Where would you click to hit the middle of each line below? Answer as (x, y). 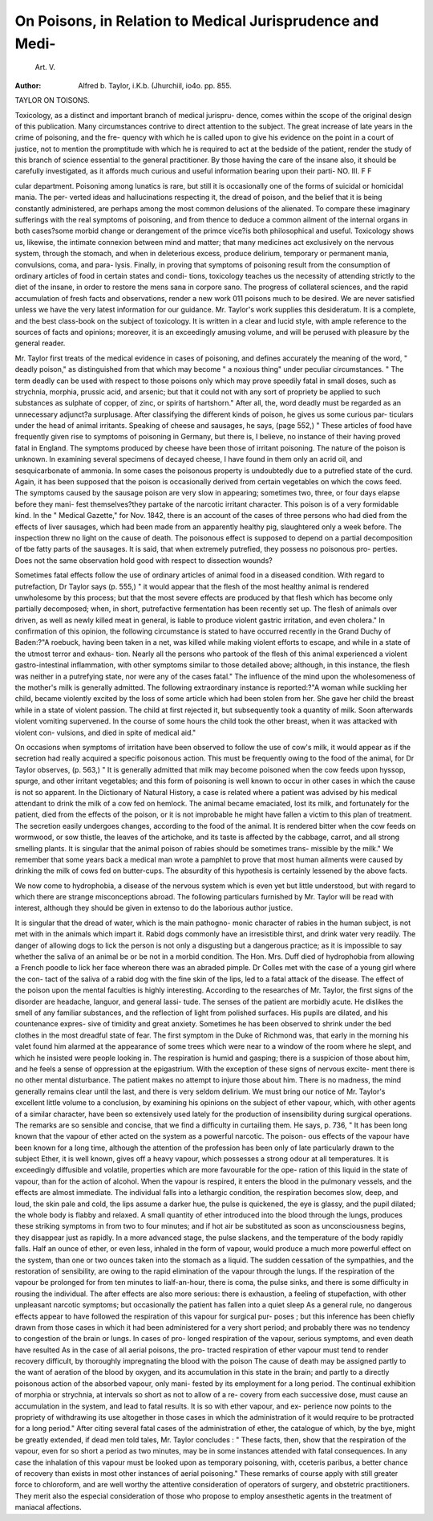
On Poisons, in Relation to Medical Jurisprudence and (197, 21)
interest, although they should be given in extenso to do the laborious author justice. (154, 908)
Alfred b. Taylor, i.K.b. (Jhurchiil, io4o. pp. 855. (155, 85)
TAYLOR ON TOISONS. (52, 100)
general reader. (40, 343)
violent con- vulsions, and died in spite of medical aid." (105, 732)
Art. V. (45, 67)
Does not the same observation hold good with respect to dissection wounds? (144, 560)
